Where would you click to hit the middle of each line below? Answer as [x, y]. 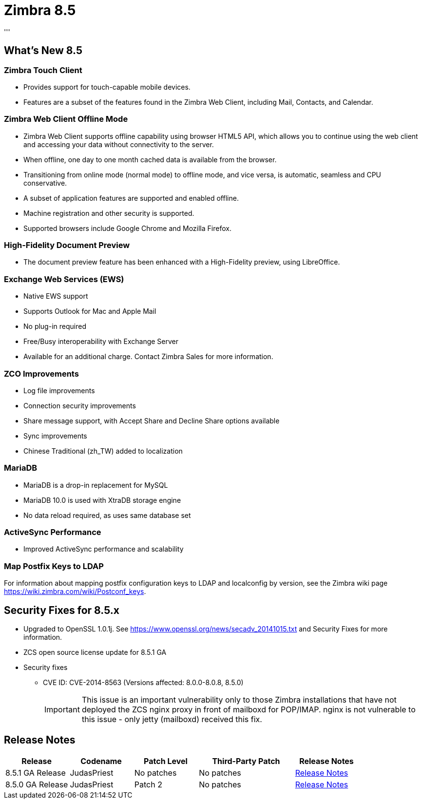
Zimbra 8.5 [40, 10]
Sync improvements [55, 436]
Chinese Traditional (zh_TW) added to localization [103, 451]
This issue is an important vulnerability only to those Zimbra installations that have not [239, 700]
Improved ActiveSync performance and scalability [104, 549]
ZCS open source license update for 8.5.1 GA [95, 652]
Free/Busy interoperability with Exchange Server [101, 342]
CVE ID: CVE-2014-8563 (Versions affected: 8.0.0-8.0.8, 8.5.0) [143, 683]
